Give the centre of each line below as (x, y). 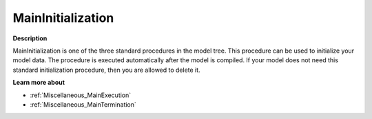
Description (30, 38)
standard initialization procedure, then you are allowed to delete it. (106, 70)
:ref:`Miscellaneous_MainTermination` (83, 104)
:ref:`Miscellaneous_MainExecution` (81, 95)
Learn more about (39, 83)
